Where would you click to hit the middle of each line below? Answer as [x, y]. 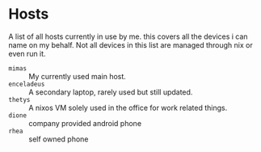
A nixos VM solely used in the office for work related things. [128, 108]
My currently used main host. [78, 76]
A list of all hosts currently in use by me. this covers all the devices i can [128, 36]
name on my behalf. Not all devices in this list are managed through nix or [130, 44]
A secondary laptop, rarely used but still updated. [111, 92]
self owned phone [59, 139]
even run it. [27, 53]
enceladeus [27, 84]
